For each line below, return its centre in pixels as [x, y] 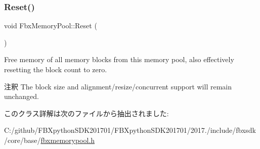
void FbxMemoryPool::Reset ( [51, 26]
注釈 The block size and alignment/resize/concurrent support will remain [118, 86]
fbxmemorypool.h [68, 140]
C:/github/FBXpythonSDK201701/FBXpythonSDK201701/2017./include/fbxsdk [130, 130]
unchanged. [21, 96]
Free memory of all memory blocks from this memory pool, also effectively [119, 59]
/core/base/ [23, 140]
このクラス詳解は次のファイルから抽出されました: [86, 113]
